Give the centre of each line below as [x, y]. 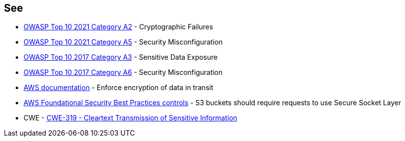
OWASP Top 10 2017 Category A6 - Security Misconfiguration [123, 72]
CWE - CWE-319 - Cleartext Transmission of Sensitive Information [131, 118]
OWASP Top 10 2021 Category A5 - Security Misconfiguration [123, 42]
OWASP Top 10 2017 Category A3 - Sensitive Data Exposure [121, 57]
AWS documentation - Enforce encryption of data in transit [119, 88]
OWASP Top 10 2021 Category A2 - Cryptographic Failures [118, 27]
